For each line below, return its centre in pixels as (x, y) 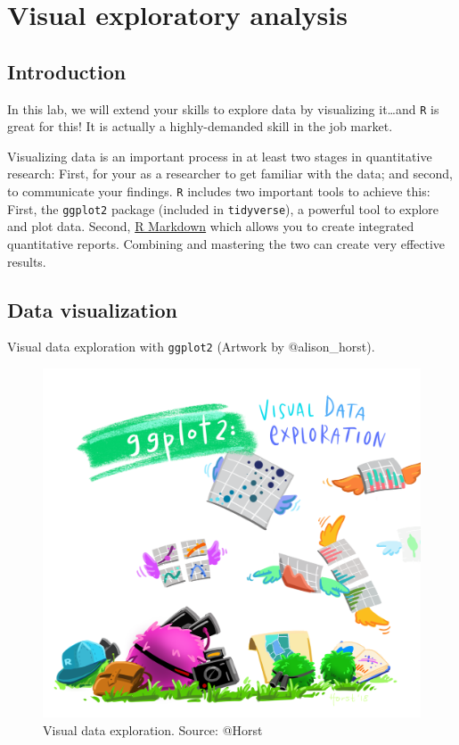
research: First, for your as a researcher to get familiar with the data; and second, (230, 174)
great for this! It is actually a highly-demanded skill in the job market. (200, 126)
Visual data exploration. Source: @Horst (153, 729)
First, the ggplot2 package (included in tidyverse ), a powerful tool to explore (223, 208)
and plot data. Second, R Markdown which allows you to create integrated (211, 226)
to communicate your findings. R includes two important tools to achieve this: (219, 191)
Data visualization (93, 309)
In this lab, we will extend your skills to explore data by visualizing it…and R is (223, 108)
